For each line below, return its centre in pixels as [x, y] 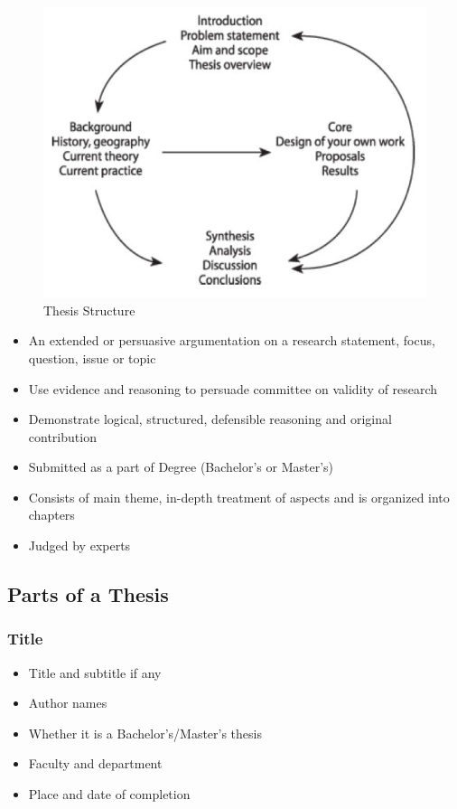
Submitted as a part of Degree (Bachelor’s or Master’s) [181, 467]
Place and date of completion [109, 794]
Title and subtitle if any [95, 672]
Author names [68, 703]
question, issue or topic [92, 357]
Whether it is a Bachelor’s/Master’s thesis [145, 733]
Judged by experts [79, 546]
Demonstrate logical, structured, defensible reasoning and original [210, 419]
